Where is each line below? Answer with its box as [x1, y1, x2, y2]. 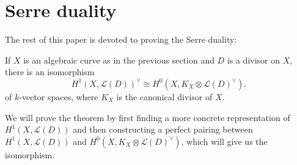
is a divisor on [227, 53, 280, 66]
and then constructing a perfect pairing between [73, 123, 253, 136]
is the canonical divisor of [116, 90, 213, 103]
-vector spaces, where [19, 90, 98, 103]
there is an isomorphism [5, 65, 95, 78]
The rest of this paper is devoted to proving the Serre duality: [5, 33, 237, 46]
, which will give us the [181, 134, 268, 147]
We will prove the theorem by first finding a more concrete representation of [5, 111, 290, 123]
